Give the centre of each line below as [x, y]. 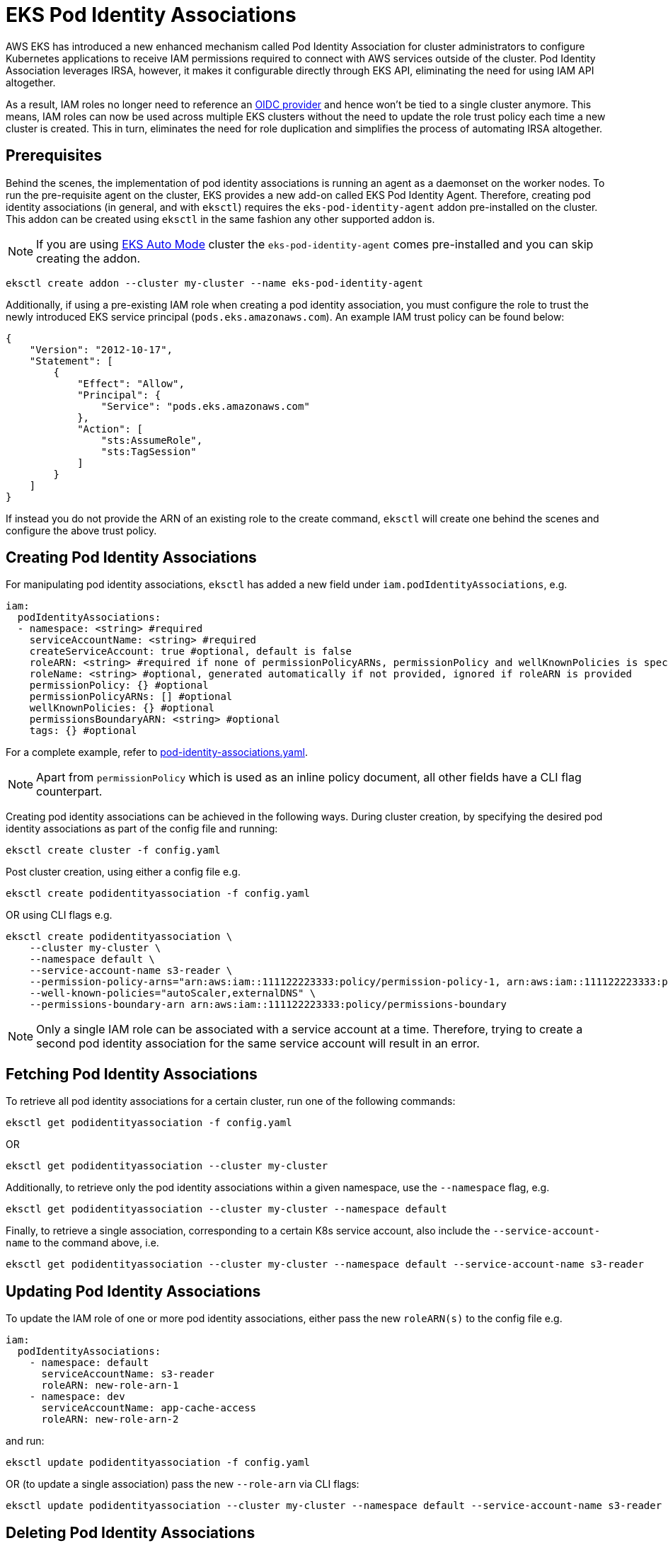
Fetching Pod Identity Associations [132, 1074]
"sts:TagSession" [149, 451]
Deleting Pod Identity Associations [131, 1532]
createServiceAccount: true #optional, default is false [190, 652]
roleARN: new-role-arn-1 [110, 1386]
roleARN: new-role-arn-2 [110, 1419]
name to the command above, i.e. [82, 1243]
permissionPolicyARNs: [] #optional [131, 697]
